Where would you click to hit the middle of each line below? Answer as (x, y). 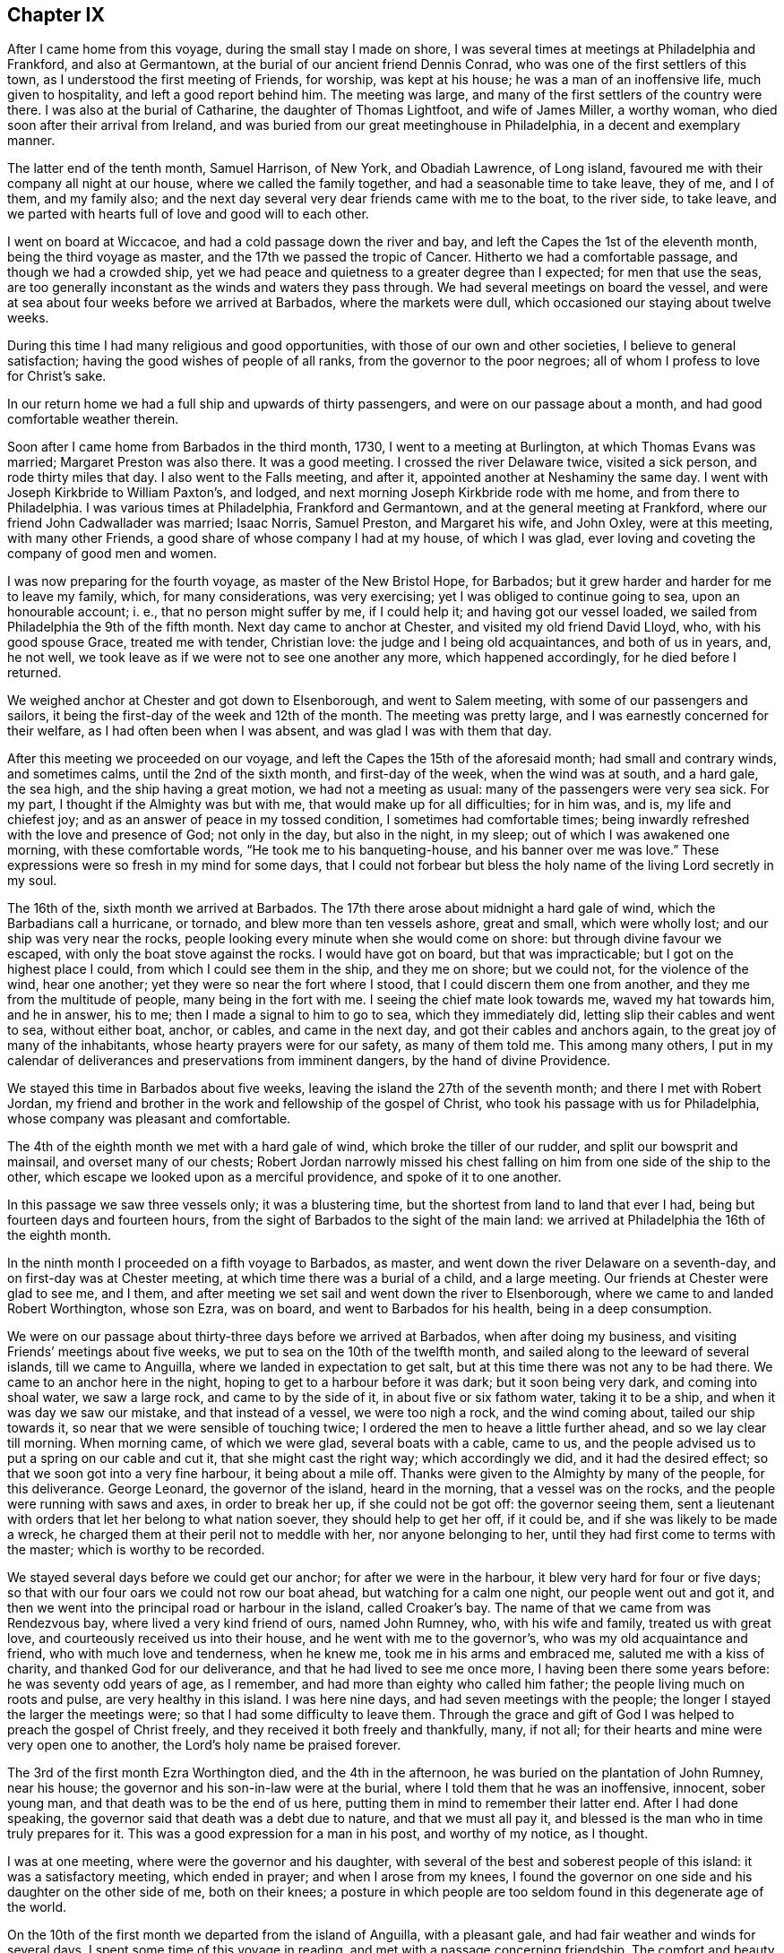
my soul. (32, 881)
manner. (31, 141)
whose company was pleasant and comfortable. (149, 1119)
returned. (34, 673)
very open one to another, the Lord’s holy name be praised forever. (204, 1745)
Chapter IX (56, 15)
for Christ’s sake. (57, 376)
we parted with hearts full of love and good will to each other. (188, 214)
